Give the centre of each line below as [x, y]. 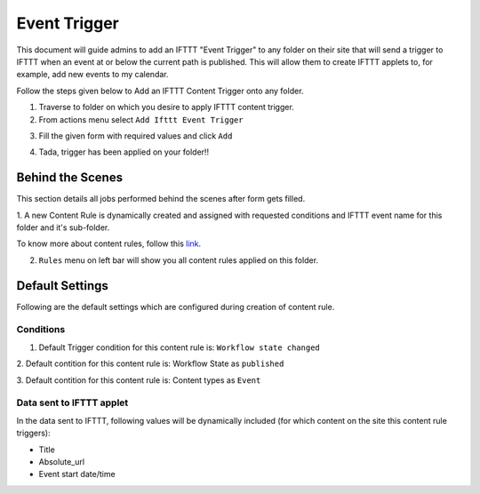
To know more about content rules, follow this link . [109, 243]
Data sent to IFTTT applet [72, 402]
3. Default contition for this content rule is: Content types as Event [139, 380]
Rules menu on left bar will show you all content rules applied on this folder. [179, 260]
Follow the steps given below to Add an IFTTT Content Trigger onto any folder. [160, 91]
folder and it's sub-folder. [63, 227]
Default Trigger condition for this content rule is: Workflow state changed [179, 347]
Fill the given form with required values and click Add [136, 135]
